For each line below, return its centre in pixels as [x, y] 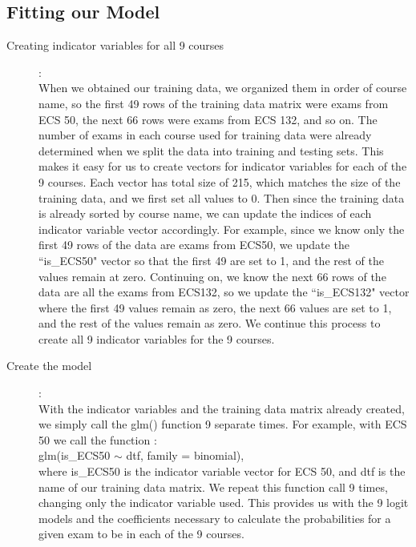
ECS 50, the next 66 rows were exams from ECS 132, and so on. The [208, 119]
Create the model [49, 366]
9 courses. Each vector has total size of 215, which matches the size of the [220, 181]
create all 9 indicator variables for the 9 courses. [157, 338]
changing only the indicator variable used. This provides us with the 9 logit [224, 503]
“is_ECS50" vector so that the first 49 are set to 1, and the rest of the [211, 260]
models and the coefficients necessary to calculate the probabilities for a [215, 518]
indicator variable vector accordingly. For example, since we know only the [222, 229]
